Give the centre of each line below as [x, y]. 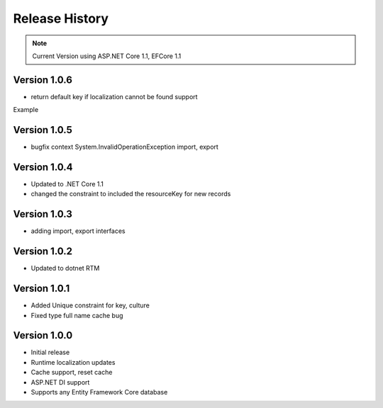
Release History [61, 18]
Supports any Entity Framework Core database [99, 392]
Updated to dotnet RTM [65, 268]
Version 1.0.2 [43, 251]
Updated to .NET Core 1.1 [67, 184]
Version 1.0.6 [43, 80]
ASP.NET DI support [60, 382]
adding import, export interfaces [78, 231]
